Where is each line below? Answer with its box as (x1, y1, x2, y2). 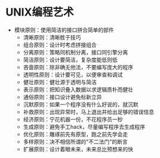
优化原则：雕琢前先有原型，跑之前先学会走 (23, 131, 128, 138)
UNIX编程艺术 (5, 5, 74, 19)
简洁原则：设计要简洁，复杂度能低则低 (23, 56, 118, 63)
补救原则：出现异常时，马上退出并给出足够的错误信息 (23, 108, 155, 115)
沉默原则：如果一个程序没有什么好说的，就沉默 (23, 101, 139, 108)
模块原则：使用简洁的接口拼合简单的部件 (14, 26, 114, 33)
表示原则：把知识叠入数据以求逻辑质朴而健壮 (23, 86, 134, 93)
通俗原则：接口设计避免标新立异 (23, 93, 102, 100)
